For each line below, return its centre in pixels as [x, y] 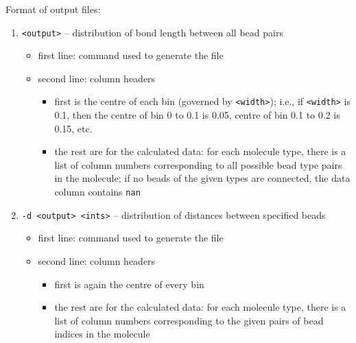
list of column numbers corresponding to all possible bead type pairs [198, 164]
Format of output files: [53, 9]
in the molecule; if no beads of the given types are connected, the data [202, 178]
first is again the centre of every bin [129, 284]
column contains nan [97, 192]
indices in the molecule [102, 334]
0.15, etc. [73, 128]
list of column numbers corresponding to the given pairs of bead [189, 320]
